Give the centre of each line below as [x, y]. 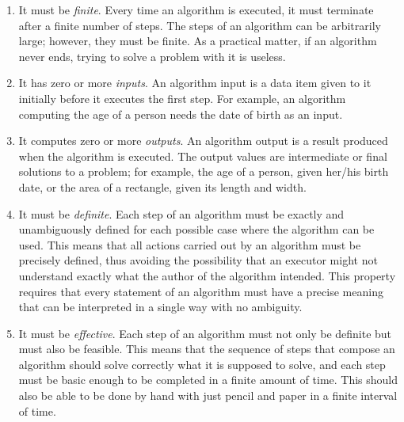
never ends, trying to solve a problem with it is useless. [152, 56]
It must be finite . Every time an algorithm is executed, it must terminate [196, 10]
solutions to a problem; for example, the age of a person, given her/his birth [204, 171]
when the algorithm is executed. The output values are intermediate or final [203, 156]
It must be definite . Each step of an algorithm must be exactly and [181, 213]
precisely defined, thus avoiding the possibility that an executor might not [198, 260]
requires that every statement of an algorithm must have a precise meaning [201, 291]
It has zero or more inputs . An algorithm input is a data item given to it [195, 83]
